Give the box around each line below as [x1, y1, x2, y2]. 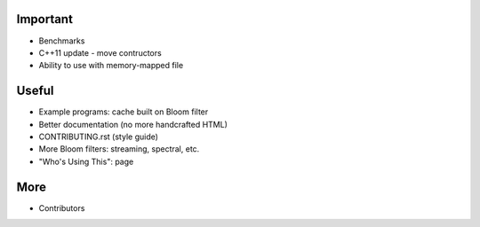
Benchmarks [38, 35, 85, 46]
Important [16, 12, 73, 27]
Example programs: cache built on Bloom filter [38, 106, 209, 117]
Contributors [38, 202, 85, 213]
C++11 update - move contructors [38, 47, 162, 58]
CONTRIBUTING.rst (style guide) [38, 131, 159, 142]
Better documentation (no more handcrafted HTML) [38, 119, 228, 129]
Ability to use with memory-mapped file [38, 60, 184, 71]
